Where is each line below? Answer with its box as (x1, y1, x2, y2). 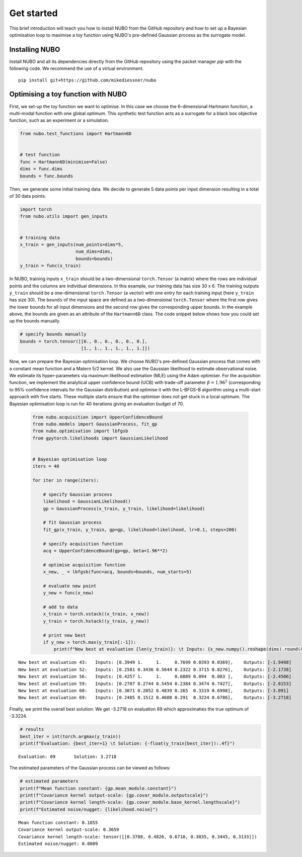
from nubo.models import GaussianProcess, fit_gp (32, 421, 158, 427)
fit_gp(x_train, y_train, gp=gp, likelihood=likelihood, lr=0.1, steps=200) (43, 527, 237, 533)
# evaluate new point (43, 583, 97, 588)
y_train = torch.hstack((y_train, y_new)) (43, 618, 149, 624)
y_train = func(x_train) (20, 263, 82, 269)
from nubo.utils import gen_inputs (20, 214, 108, 219)
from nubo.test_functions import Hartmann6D (20, 131, 132, 137)
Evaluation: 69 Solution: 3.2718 (18, 753, 117, 759)
